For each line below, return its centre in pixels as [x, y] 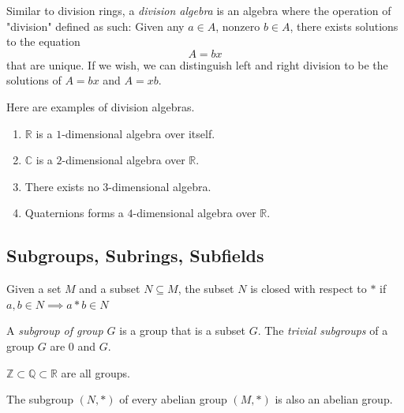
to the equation [43, 41]
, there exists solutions [344, 26]
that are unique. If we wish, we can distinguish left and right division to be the [197, 64]
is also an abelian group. [334, 399]
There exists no [62, 186]
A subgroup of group [55, 330]
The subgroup [40, 399]
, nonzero [238, 26]
